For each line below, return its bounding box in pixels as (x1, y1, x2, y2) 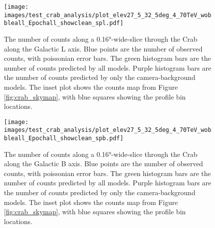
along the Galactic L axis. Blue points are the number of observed (4, 43, 203, 53)
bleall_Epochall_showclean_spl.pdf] (4, 20, 124, 27)
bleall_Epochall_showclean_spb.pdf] (4, 135, 124, 142)
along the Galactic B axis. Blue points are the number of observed (4, 158, 203, 169)
